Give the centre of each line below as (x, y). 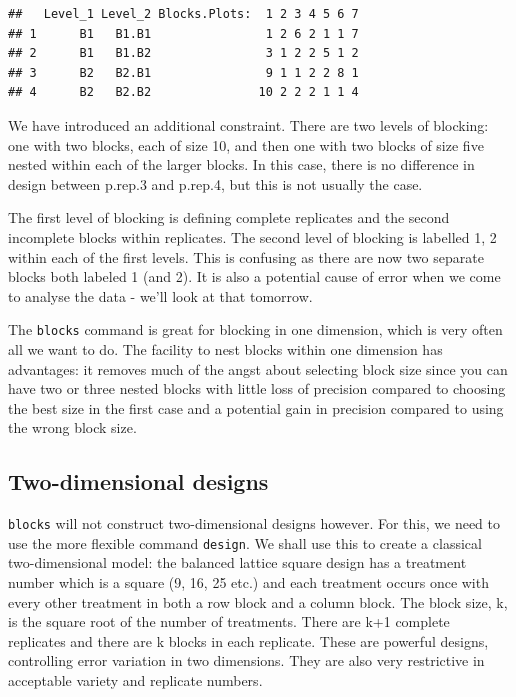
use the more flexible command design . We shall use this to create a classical (245, 542)
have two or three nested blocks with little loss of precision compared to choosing (257, 388)
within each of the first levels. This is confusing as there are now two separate (246, 256)
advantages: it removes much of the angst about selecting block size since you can (258, 368)
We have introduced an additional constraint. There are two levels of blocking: (248, 124)
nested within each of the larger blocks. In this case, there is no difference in (241, 164)
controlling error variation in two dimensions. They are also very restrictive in (246, 660)
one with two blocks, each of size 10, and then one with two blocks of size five (246, 144)
